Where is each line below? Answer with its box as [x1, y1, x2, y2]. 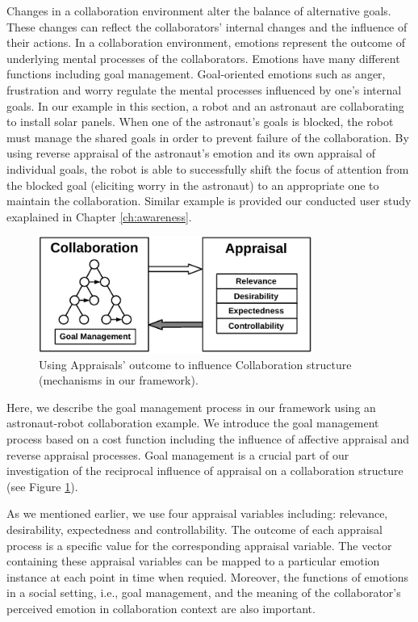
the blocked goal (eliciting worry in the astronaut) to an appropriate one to [6, 176, 379, 193]
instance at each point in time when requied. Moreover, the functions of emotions [6, 568, 409, 585]
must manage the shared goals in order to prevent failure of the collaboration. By [6, 128, 409, 145]
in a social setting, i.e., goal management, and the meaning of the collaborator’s [6, 584, 401, 601]
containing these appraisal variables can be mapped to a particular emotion [6, 553, 380, 569]
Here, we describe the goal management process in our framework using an [6, 398, 376, 415]
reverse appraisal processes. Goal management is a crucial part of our [6, 446, 349, 463]
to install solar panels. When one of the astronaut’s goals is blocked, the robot [6, 113, 394, 130]
